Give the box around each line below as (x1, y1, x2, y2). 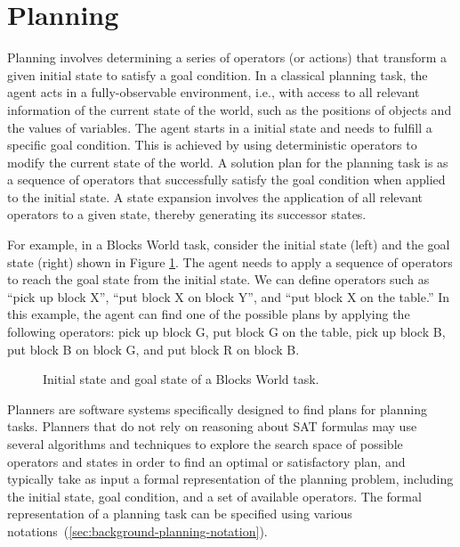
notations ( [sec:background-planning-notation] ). (7, 521, 268, 540)
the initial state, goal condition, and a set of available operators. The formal (7, 486, 422, 505)
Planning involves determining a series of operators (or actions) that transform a (7, 48, 448, 67)
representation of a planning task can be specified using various (7, 504, 352, 523)
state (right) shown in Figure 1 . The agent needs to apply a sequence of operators (7, 252, 453, 271)
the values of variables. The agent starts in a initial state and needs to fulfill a (7, 118, 432, 136)
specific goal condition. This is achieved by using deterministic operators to (7, 135, 417, 154)
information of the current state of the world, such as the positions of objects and (7, 100, 452, 118)
